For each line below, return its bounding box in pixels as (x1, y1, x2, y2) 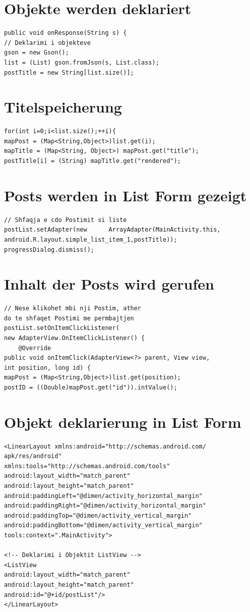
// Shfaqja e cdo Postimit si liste (4, 216, 127, 224)
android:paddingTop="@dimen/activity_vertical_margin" (4, 512, 192, 519)
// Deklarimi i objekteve (4, 39, 91, 46)
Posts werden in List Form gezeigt (4, 185, 247, 205)
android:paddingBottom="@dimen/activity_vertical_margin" (4, 522, 203, 529)
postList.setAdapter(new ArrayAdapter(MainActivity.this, (4, 226, 221, 234)
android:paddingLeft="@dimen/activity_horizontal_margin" (4, 492, 203, 499)
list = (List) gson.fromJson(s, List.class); (4, 59, 159, 66)
